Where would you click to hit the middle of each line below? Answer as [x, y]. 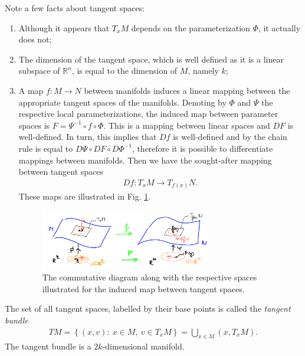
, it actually [279, 27]
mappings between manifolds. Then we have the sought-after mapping [145, 160]
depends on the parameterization [191, 27]
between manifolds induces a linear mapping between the [187, 90]
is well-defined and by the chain [230, 137]
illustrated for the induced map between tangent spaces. [143, 288]
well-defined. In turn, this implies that [88, 137]
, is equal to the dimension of [124, 71]
